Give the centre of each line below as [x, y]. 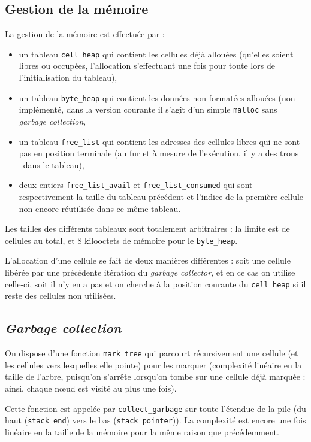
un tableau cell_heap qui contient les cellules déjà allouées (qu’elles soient [156, 54]
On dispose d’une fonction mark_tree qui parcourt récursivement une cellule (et [152, 353]
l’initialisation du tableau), [68, 78]
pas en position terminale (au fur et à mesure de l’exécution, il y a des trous [159, 153]
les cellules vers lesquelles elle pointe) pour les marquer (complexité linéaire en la [153, 364]
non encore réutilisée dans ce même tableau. [100, 208]
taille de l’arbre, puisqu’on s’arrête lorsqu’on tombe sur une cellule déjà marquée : [155, 376]
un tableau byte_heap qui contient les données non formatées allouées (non [157, 97]
